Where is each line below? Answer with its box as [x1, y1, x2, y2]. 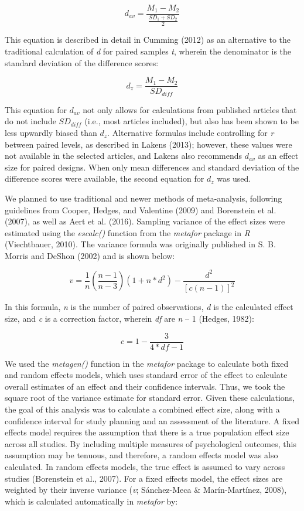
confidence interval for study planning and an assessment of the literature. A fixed [5, 414, 300, 427]
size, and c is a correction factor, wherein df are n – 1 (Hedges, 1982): [5, 312, 254, 324]
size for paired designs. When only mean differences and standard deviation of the [5, 161, 299, 173]
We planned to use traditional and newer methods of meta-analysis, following [5, 192, 282, 204]
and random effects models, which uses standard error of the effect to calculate [5, 369, 288, 381]
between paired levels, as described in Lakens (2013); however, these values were [5, 138, 292, 150]
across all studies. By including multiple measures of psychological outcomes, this [5, 437, 296, 449]
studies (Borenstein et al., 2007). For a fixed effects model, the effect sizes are [5, 472, 283, 484]
